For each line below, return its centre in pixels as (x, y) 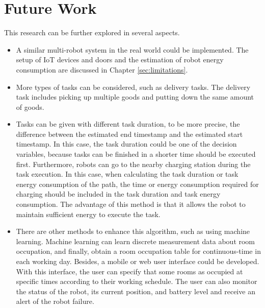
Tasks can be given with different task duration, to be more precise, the (128, 124)
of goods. (30, 106)
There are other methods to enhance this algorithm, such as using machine (133, 231)
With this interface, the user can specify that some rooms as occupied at (129, 271)
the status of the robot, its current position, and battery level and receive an (136, 291)
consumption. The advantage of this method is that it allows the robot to (131, 204)
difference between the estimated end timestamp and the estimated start (129, 134)
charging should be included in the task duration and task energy (118, 194)
